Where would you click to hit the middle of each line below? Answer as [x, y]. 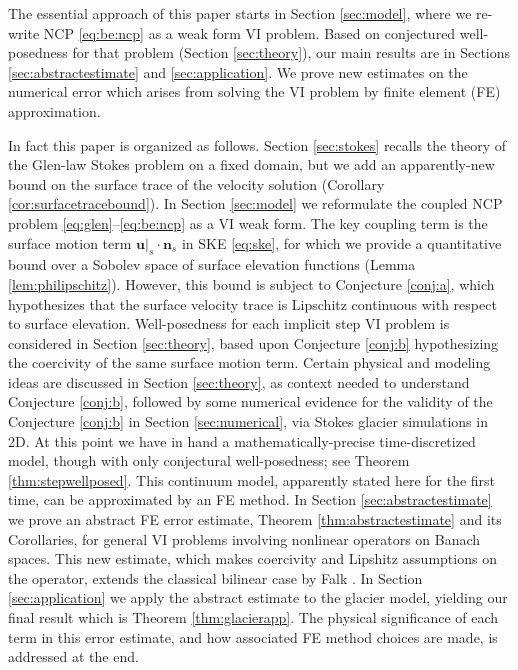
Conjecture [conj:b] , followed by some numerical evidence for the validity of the [250, 401]
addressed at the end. [73, 656]
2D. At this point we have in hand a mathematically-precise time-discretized [242, 440]
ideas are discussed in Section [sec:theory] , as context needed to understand [239, 381]
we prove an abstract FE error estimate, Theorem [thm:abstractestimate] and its [255, 519]
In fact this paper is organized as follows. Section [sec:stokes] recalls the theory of [257, 144]
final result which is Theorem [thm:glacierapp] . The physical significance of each [253, 617]
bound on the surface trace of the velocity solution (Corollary [196, 183]
